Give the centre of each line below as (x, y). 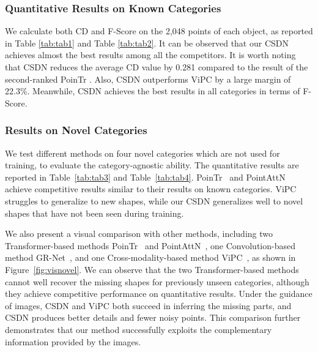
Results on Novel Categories (76, 130)
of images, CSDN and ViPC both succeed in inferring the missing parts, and (148, 305)
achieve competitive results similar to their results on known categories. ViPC (151, 189)
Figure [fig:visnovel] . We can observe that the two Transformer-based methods (152, 269)
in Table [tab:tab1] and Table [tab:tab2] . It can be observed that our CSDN (147, 43)
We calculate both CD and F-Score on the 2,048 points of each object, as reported (159, 31)
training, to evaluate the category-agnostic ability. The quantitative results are (152, 165)
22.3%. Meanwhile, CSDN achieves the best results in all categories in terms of (153, 91)
